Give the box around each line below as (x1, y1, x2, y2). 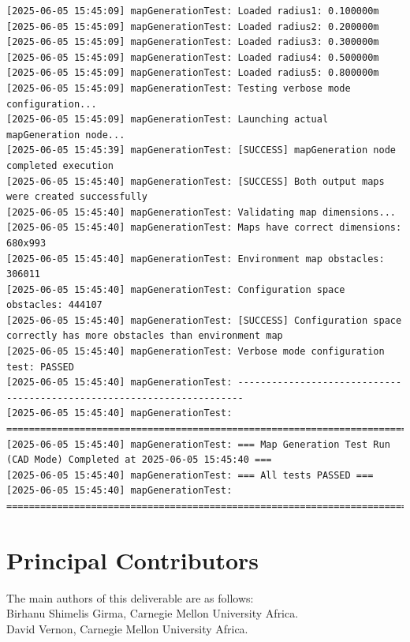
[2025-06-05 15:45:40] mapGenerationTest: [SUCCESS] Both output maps (6, 175, 385, 187)
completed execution (6, 160, 114, 171)
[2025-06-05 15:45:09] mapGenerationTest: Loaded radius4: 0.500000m (6, 51, 379, 63)
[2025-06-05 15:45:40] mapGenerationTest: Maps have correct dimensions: (6, 222, 402, 234)
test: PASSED (6, 361, 74, 373)
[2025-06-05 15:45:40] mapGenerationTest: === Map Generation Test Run (6, 438, 390, 450)
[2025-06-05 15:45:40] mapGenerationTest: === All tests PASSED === (6, 469, 374, 481)
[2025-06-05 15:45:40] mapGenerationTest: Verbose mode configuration (6, 346, 385, 358)
